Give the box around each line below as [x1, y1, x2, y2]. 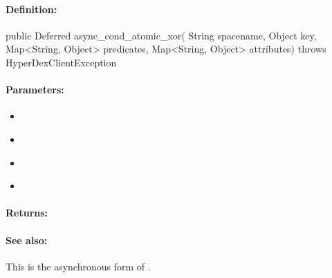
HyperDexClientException [6, 55, 117, 69]
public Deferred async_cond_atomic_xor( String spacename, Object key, [6, 28, 317, 42]
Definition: [6, 1, 57, 16]
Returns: [6, 205, 48, 220]
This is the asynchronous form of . [6, 259, 151, 273]
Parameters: [6, 82, 64, 97]
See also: [6, 232, 48, 247]
